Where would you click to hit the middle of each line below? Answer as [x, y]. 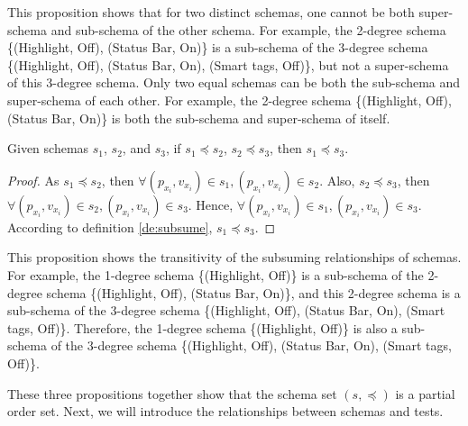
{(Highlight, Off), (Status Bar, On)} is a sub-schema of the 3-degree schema [218, 47]
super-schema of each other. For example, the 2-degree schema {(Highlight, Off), [229, 100]
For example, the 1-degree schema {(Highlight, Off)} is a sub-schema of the [216, 274]
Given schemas [48, 148]
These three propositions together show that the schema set [172, 393]
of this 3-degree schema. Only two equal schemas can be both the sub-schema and [234, 82]
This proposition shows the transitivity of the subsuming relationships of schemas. [234, 257]
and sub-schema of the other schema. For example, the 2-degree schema [248, 29]
